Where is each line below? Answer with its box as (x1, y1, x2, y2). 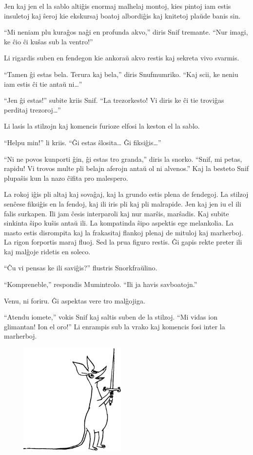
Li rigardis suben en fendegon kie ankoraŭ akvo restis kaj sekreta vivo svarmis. (4, 53, 239, 63)
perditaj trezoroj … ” (4, 104, 61, 114)
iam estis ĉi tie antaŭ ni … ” (4, 78, 82, 89)
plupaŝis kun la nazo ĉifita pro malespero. (4, 172, 128, 183)
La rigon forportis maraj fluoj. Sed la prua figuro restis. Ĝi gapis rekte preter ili (4, 237, 242, 247)
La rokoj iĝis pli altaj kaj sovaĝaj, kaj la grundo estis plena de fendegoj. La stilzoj (4, 189, 249, 199)
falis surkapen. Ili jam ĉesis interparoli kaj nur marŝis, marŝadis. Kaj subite (4, 208, 229, 218)
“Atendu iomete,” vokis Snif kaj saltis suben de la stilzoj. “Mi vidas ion (4, 312, 217, 322)
